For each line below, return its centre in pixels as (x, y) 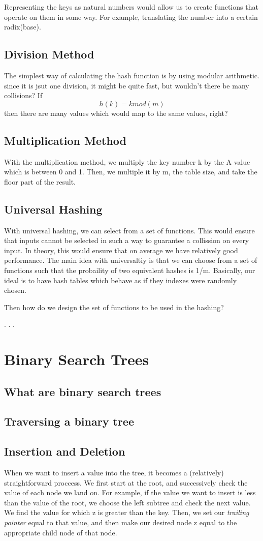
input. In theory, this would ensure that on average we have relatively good (121, 250)
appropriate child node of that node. (61, 532)
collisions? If (23, 95)
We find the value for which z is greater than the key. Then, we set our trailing (127, 512)
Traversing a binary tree (69, 421)
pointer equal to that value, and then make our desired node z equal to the (121, 522)
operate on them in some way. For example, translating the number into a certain (131, 17)
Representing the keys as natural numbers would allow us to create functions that (131, 7)
